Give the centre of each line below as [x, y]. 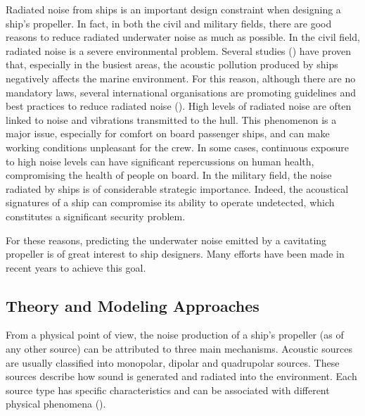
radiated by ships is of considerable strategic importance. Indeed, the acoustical [177, 188]
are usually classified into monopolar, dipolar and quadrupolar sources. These [173, 362]
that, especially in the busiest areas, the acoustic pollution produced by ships [172, 64]
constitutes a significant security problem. [96, 216]
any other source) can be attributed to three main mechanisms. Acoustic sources [179, 349]
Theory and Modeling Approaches [133, 305]
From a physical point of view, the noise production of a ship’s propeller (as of [175, 335]
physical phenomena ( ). [56, 404]
